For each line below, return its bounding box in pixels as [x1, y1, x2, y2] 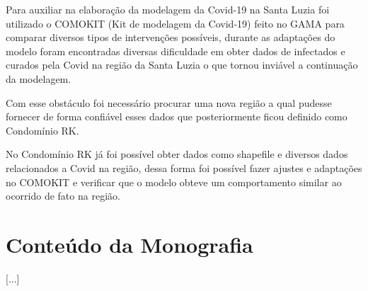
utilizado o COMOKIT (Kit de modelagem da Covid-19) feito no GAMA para [6, 16, 345, 30]
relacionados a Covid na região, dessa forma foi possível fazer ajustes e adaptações [6, 160, 362, 175]
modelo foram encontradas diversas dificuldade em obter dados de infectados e [6, 43, 345, 58]
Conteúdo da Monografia [6, 229, 253, 258]
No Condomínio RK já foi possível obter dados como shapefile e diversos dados [6, 147, 348, 161]
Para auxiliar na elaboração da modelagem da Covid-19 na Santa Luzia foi [6, 2, 330, 16]
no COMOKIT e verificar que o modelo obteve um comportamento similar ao [6, 174, 342, 189]
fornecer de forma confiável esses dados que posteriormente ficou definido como [6, 109, 347, 124]
